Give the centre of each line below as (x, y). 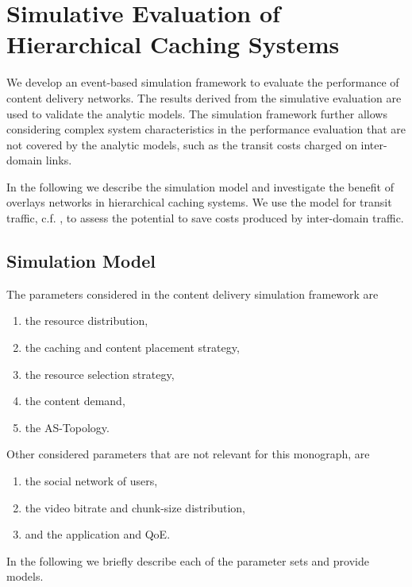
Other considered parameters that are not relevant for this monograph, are (188, 454)
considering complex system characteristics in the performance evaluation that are (206, 129)
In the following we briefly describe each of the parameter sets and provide (188, 560)
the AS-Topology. (67, 427)
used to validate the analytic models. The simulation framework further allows (197, 113)
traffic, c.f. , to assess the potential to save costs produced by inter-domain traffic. (205, 218)
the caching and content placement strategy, (132, 348)
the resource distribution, (87, 321)
